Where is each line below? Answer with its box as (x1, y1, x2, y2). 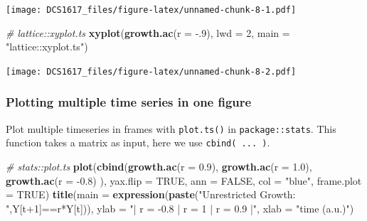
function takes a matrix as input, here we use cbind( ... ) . (6, 135, 270, 150)
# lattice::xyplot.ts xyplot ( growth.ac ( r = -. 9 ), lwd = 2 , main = (6, 25, 290, 40)
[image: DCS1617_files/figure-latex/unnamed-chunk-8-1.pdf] (6, 5, 297, 15)
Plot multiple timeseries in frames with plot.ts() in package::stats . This (6, 121, 336, 136)
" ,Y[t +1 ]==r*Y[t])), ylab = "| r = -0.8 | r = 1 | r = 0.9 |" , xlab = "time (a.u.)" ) (6, 200, 354, 215)
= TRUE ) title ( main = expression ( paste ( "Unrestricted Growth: (6, 187, 296, 202)
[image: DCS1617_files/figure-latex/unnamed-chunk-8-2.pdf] (6, 66, 297, 77)
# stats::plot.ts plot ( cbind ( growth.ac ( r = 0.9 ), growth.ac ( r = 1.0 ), (6, 159, 312, 174)
